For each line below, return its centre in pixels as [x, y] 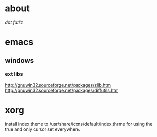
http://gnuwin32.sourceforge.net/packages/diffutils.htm [62, 90]
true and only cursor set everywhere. [43, 129]
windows [20, 60]
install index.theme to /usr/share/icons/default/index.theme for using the [79, 124]
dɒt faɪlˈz [14, 22]
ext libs [14, 74]
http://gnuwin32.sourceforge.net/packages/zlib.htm [58, 85]
